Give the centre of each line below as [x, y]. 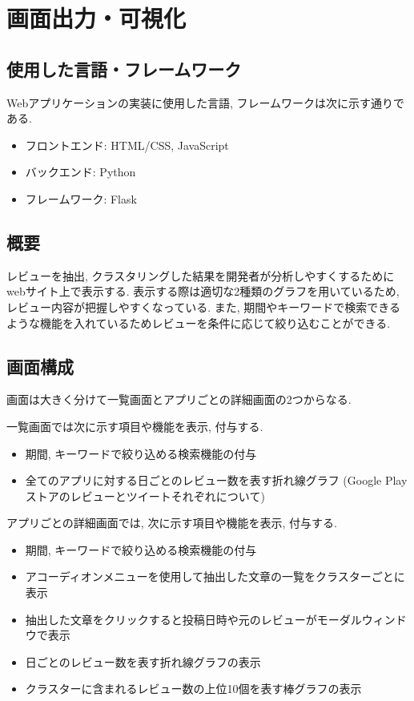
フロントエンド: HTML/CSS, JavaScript [127, 145]
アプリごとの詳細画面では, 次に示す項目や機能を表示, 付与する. [172, 523]
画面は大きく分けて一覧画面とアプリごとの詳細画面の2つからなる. [179, 399]
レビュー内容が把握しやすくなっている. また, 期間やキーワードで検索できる [203, 306]
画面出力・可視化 [96, 18]
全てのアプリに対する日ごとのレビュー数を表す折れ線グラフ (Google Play [216, 480]
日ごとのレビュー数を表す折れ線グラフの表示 [143, 661]
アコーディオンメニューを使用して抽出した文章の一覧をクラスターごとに [215, 576]
